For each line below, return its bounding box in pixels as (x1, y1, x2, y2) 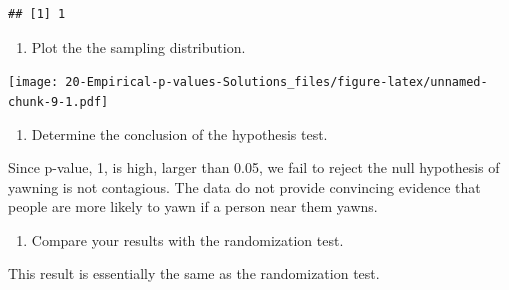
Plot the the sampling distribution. (31, 36, 246, 57)
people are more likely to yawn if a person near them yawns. (8, 196, 378, 217)
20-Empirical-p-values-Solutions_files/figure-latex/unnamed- (65, 75, 488, 90)
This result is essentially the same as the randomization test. (8, 263, 380, 284)
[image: (8, 75, 59, 90)
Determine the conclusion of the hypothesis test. (31, 123, 328, 144)
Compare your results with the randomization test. (31, 229, 344, 250)
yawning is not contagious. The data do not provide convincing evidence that (8, 176, 481, 197)
